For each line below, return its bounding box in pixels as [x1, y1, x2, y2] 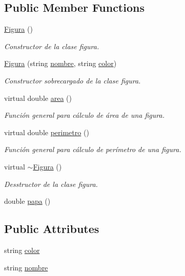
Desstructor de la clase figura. [4, 178, 98, 189]
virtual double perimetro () [4, 126, 89, 137]
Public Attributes [4, 221, 99, 237]
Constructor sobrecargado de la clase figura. [4, 75, 141, 86]
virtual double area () [4, 92, 72, 103]
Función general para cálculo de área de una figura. [4, 110, 165, 120]
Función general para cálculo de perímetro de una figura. [4, 144, 181, 155]
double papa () [4, 196, 51, 206]
